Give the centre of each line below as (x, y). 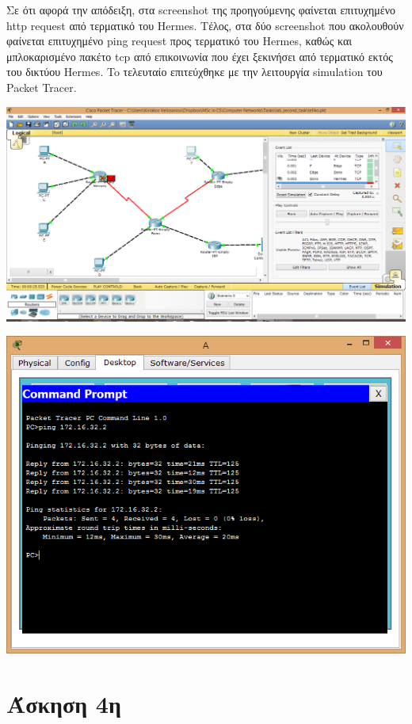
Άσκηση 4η (64, 704)
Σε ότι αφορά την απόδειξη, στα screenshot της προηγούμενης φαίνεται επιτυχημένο (201, 10)
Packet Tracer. (42, 87)
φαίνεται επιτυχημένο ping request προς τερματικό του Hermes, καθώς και (179, 41)
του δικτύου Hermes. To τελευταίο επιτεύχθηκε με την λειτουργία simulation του (195, 72)
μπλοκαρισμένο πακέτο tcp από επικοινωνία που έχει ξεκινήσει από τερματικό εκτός (200, 56)
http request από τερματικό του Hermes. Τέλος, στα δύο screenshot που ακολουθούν (205, 25)
